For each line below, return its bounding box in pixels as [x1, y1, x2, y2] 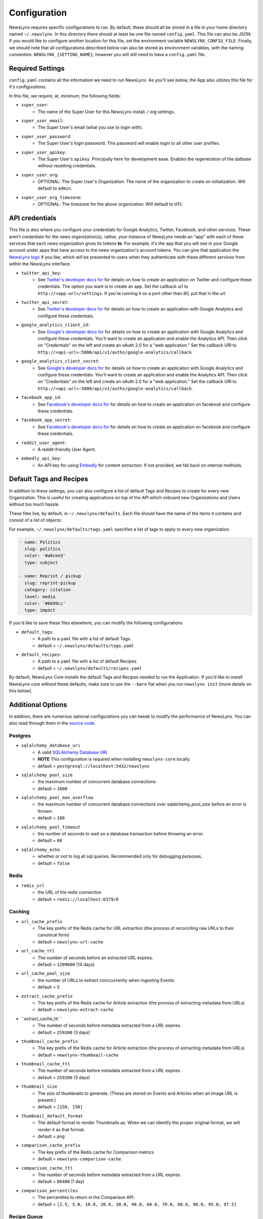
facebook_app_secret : [21, 417, 72, 423]
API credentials [9, 214, 56, 222]
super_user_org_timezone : [21, 194, 82, 200]
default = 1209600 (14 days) [38, 962, 95, 967]
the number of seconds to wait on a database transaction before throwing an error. [38, 831, 204, 837]
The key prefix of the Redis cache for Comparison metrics [38, 1149, 154, 1155]
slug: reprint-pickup [24, 580, 76, 586]
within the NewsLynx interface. [9, 261, 72, 267]
